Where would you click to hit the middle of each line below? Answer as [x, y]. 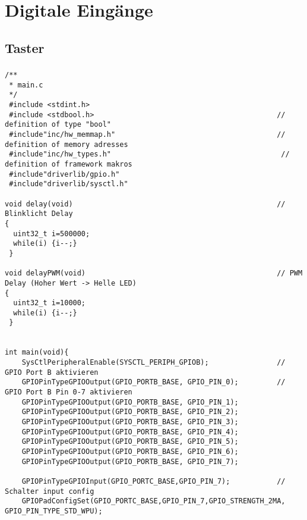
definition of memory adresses [67, 144]
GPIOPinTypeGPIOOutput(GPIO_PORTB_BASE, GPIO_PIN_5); [130, 442]
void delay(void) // [145, 204]
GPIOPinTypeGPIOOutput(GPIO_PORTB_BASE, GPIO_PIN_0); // [153, 382]
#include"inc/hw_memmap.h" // [147, 135]
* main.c [26, 85]
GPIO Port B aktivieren [52, 372]
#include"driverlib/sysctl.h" [69, 184]
